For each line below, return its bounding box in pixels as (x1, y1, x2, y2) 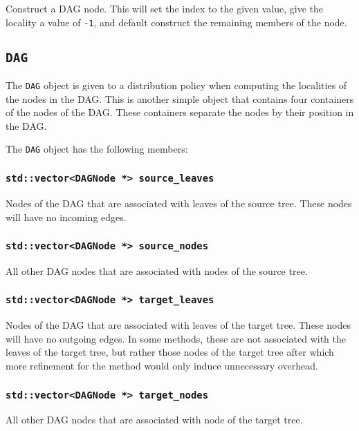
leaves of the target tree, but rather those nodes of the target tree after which (6, 345, 334, 359)
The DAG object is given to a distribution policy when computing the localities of (6, 78, 347, 93)
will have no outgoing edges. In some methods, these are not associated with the (6, 331, 347, 345)
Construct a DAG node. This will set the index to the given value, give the (6, 1, 324, 15)
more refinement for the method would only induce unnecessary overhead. (6, 358, 318, 373)
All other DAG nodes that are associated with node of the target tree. (6, 412, 303, 427)
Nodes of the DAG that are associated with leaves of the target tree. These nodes (6, 318, 351, 332)
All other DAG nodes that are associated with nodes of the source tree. (6, 263, 308, 278)
